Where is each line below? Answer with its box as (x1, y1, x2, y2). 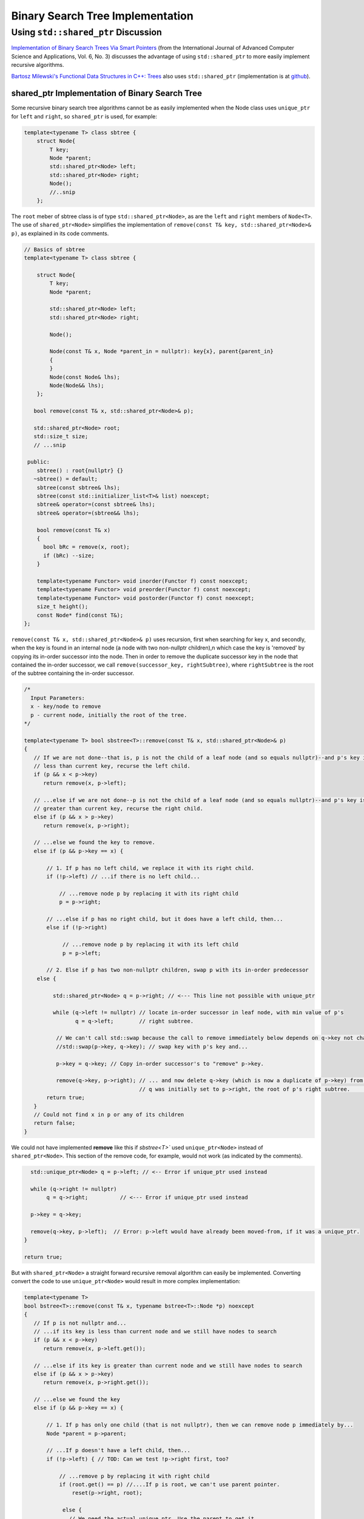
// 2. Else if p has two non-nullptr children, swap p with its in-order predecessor (46, 967, 309, 973)
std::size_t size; (33, 433, 89, 440)
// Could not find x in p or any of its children (33, 1111, 184, 1118)
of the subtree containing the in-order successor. (11, 670, 135, 677)
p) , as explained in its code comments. (11, 230, 109, 237)
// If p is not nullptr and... (33, 1319, 127, 1326)
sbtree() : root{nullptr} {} (36, 467, 124, 474)
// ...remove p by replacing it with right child (59, 1472, 210, 1480)
